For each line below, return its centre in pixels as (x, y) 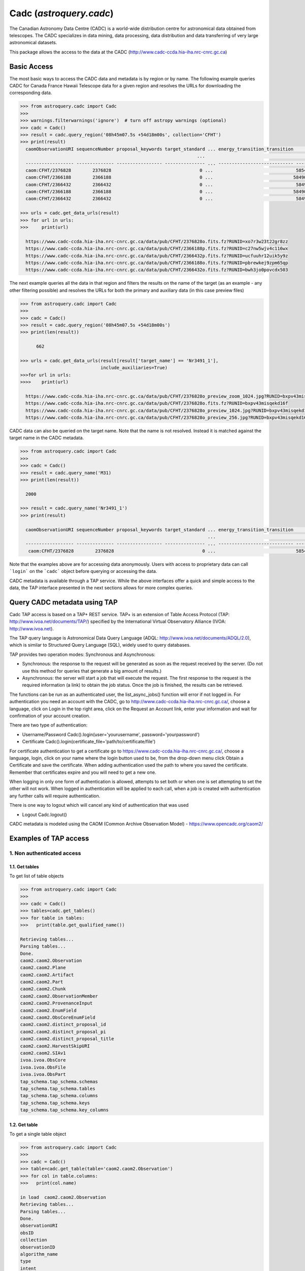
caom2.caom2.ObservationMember (59, 996)
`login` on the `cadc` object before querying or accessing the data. (83, 571)
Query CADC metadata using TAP (64, 602)
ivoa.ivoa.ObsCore (43, 1060)
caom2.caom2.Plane (43, 968)
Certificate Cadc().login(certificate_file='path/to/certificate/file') (89, 742)
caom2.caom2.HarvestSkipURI (55, 1046)
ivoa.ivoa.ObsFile (43, 1067)
